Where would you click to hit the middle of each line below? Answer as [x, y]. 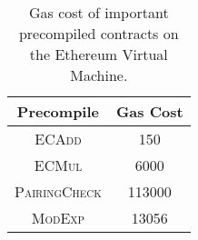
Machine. [99, 75]
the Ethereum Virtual [99, 54]
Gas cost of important [99, 12]
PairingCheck [58, 191]
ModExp [58, 218]
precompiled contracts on [99, 33]
